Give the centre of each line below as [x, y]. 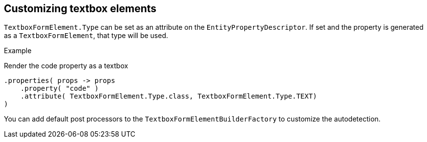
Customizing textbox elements [80, 9]
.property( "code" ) [59, 89]
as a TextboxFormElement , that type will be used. [86, 36]
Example [18, 51]
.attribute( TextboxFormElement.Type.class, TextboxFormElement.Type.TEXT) [169, 96]
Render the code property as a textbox [66, 66]
